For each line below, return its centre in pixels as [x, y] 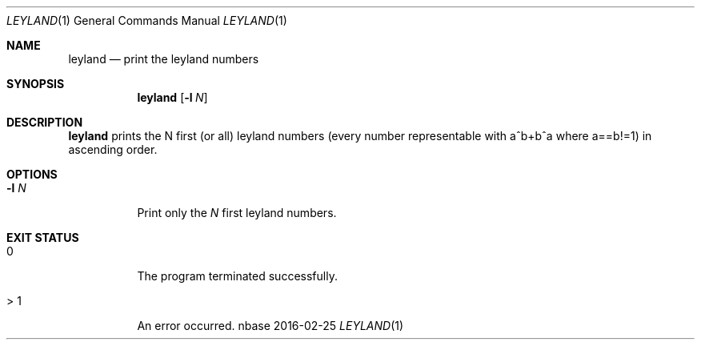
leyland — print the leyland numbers [164, 59]
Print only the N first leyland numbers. [237, 213]
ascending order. [113, 149]
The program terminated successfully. [237, 276]
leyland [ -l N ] [172, 97]
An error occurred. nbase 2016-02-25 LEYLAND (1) [270, 326]
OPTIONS [32, 174]
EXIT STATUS [43, 237]
